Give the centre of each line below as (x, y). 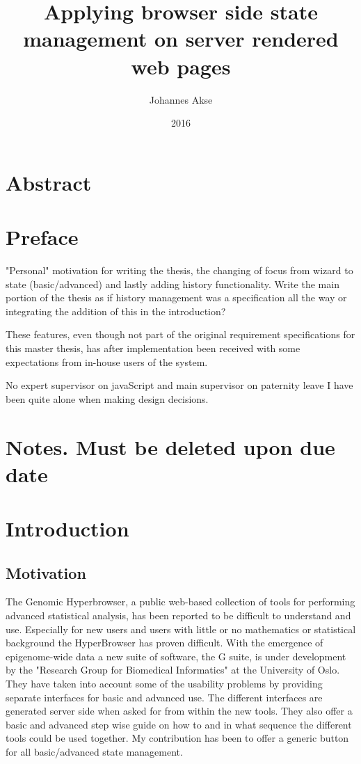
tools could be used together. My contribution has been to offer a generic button (177, 738)
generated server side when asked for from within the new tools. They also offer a (179, 711)
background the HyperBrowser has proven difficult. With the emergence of (165, 643)
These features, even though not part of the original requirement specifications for (180, 334)
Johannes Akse (181, 99)
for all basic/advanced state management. (94, 752)
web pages (181, 66)
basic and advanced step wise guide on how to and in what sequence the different (179, 724)
